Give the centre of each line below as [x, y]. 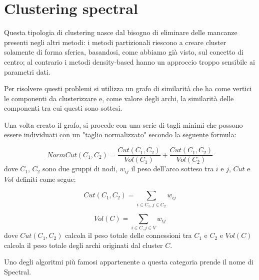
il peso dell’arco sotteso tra [172, 169]
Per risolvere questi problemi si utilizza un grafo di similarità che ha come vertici [128, 88]
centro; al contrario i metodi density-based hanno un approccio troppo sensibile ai [129, 61]
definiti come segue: [46, 179]
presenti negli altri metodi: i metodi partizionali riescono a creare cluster [115, 42]
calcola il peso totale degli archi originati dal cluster [83, 245]
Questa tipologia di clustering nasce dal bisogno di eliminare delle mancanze [121, 32]
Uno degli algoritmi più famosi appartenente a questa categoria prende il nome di [129, 262]
